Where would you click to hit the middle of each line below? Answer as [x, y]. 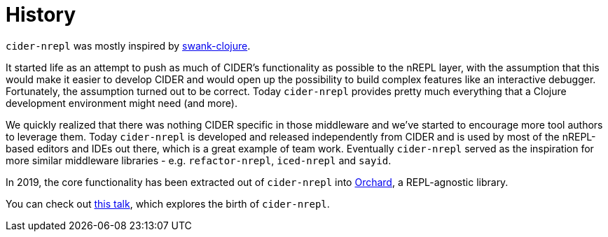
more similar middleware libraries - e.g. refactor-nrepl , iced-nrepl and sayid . [199, 160]
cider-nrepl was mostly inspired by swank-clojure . [128, 45]
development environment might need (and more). [122, 103]
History [41, 15]
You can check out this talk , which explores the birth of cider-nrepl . [168, 203]
